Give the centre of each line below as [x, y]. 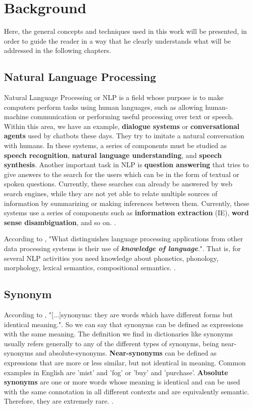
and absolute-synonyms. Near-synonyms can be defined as [126, 353]
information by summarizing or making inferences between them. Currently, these [127, 203]
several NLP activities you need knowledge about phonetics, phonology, [111, 258]
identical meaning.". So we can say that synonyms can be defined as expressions [124, 324]
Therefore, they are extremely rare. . [59, 401]
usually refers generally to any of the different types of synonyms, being [112, 343]
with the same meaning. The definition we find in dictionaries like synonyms [119, 334]
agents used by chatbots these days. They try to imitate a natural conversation [124, 136]
